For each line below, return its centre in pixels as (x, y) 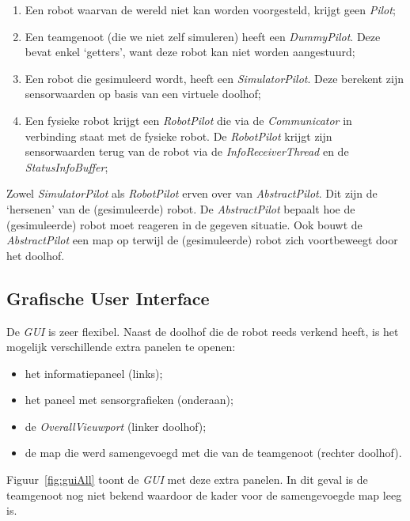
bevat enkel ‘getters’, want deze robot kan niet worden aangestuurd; (190, 52)
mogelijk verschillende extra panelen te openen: (121, 347)
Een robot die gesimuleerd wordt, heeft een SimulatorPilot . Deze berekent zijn (214, 78)
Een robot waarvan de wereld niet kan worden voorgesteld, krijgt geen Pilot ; (210, 9)
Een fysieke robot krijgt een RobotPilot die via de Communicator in (188, 120)
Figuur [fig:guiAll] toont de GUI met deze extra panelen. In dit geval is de (187, 479)
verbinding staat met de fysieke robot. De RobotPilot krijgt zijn (178, 136)
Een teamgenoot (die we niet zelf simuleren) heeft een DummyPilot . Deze (203, 36)
